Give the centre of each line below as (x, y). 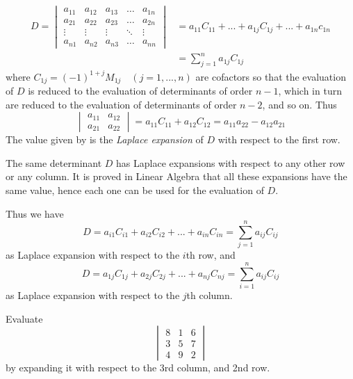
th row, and (211, 255)
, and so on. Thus (299, 104)
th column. (210, 295)
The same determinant (54, 162)
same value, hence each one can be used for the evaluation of (135, 189)
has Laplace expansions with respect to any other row (231, 162)
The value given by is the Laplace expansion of (105, 139)
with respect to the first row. (279, 139)
